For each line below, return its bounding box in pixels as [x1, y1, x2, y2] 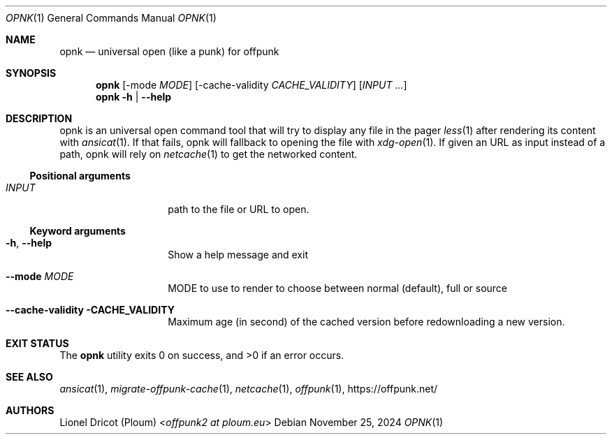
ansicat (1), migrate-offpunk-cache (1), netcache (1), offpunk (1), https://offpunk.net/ [59, 383, 438, 395]
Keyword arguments [29, 225, 126, 237]
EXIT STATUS [6, 337, 69, 349]
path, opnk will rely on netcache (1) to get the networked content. [59, 148, 358, 160]
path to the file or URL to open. [168, 203, 309, 215]
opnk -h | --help [96, 91, 172, 103]
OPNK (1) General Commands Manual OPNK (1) [6, 12, 217, 24]
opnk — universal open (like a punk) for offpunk [59, 45, 279, 57]
